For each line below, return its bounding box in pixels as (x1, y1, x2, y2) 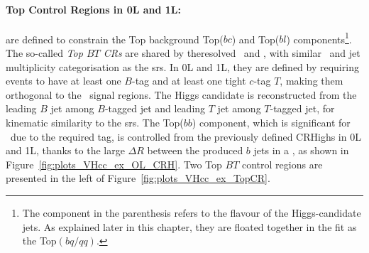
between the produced (147, 143, 243, 158)
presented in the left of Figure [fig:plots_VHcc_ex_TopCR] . (6, 171, 270, 185)
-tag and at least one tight (131, 73, 246, 88)
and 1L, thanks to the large (6, 143, 125, 158)
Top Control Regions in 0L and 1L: (6, 1, 182, 16)
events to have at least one (6, 73, 121, 88)
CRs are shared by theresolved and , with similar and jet (103, 45, 360, 60)
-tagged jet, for (270, 101, 335, 116)
